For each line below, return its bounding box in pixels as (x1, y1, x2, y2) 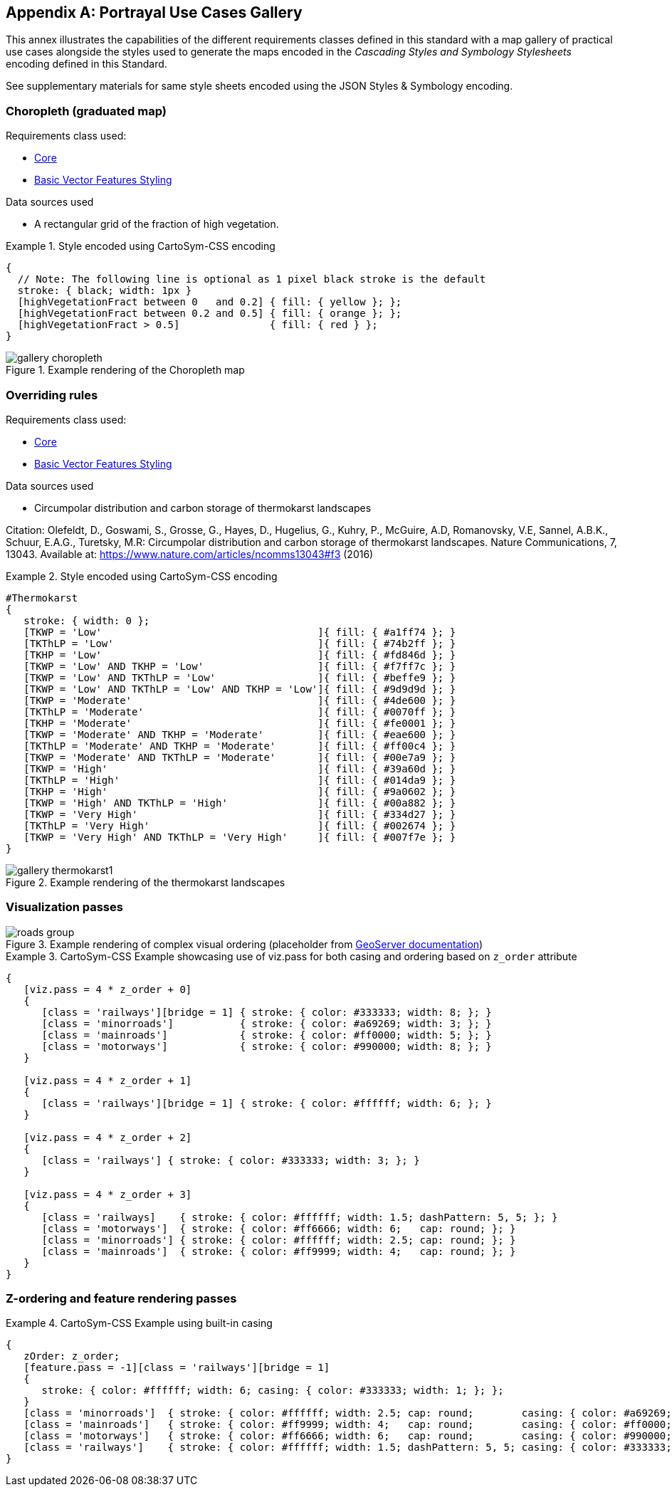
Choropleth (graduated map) (6, 103, 167, 118)
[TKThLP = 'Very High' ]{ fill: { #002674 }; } (23, 819, 456, 831)
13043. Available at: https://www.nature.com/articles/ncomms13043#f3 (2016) (6, 547, 374, 560)
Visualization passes (6, 900, 123, 915)
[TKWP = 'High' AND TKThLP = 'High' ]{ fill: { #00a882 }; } (23, 797, 456, 809)
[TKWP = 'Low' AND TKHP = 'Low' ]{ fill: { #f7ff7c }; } (23, 660, 456, 672)
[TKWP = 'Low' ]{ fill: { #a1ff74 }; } (23, 626, 456, 638)
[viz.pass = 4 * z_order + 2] (23, 1131, 192, 1143)
